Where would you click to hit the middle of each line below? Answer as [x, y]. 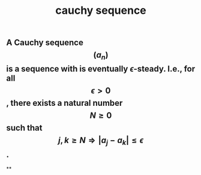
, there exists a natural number [64, 103]
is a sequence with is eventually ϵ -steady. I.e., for [101, 69]
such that [24, 128]
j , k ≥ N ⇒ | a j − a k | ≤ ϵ [101, 141]
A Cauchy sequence [45, 43]
